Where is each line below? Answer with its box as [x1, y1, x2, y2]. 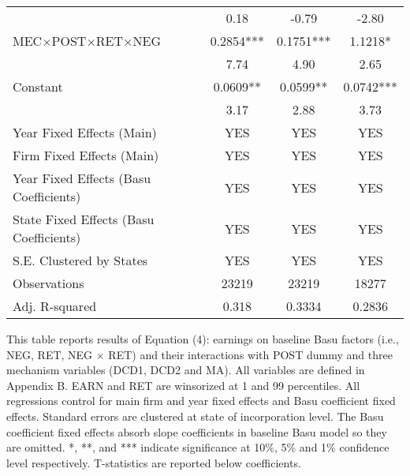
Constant [13, 77, 63, 96]
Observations [13, 274, 84, 292]
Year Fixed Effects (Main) [13, 123, 157, 141]
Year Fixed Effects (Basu [13, 169, 151, 187]
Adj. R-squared [13, 297, 97, 315]
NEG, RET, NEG [6, 346, 93, 362]
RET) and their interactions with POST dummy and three [108, 346, 393, 362]
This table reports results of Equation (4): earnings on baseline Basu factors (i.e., [6, 331, 399, 347]
